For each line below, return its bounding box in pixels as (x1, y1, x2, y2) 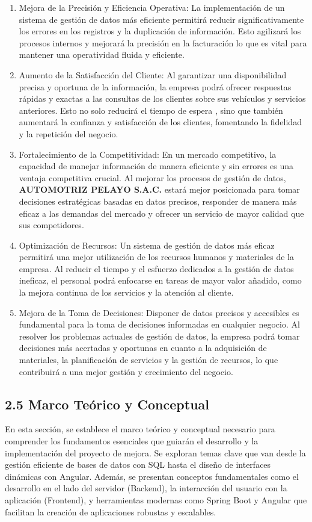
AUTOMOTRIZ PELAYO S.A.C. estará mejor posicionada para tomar (19, 183, 300, 196)
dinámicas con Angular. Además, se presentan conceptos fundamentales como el (5, 470, 299, 482)
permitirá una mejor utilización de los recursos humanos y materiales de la (19, 250, 294, 263)
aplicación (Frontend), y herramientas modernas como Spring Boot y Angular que (5, 493, 307, 506)
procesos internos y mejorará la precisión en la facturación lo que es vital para (19, 36, 307, 49)
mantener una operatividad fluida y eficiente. (19, 48, 185, 61)
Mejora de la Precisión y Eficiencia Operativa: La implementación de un (19, 1, 285, 13)
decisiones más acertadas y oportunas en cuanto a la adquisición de (19, 341, 267, 354)
